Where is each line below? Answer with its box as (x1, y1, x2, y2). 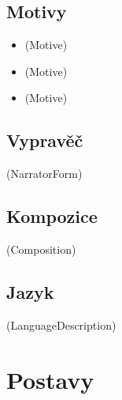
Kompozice (6, 204, 98, 228)
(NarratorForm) (6, 165, 83, 182)
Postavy (6, 363, 94, 395)
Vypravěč (6, 128, 83, 153)
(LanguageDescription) (6, 316, 116, 333)
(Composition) (6, 240, 76, 257)
